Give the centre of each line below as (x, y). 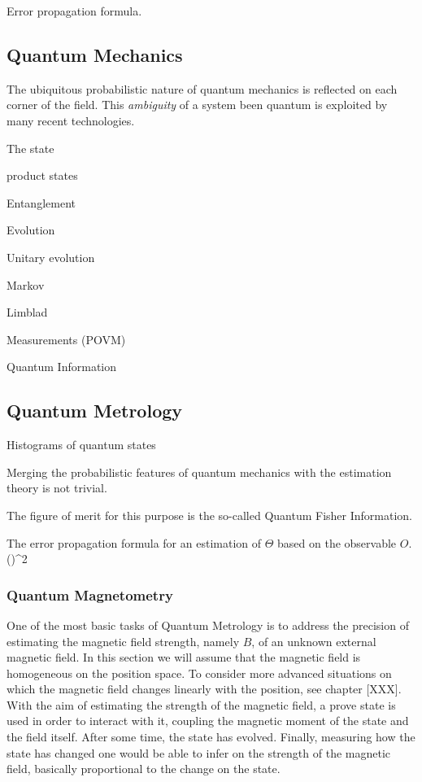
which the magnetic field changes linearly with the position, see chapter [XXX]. (204, 689)
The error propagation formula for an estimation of (134, 542)
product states (42, 175)
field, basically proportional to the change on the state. (144, 769)
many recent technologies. (71, 120)
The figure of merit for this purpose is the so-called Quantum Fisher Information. (209, 515)
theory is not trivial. (57, 488)
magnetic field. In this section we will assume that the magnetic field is (184, 657)
